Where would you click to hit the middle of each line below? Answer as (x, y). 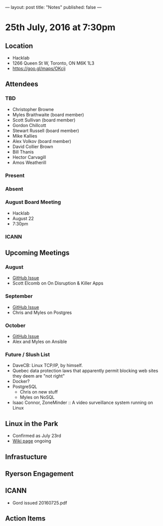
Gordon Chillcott (29, 125)
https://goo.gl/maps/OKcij (39, 68)
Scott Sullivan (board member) (44, 120)
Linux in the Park (32, 424)
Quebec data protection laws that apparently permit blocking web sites (85, 371)
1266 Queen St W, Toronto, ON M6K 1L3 (53, 63)
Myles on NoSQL (37, 397)
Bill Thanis (23, 151)
